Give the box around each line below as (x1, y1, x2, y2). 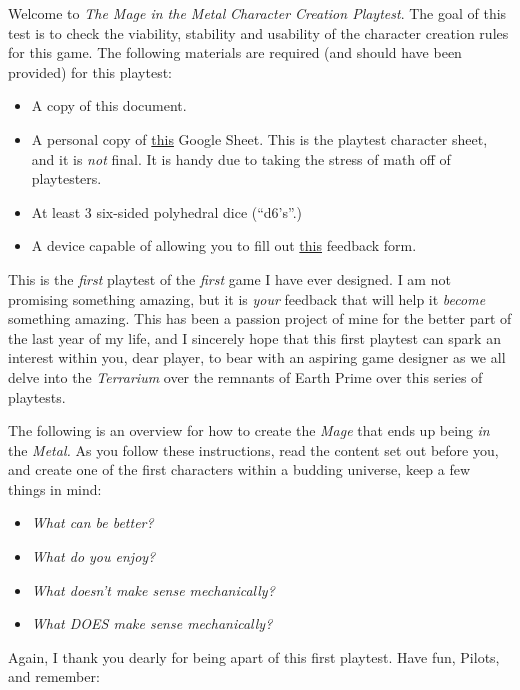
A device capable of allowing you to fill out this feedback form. (31, 235, 417, 256)
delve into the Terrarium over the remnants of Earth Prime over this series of (8, 366, 483, 387)
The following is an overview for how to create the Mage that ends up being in (8, 420, 490, 441)
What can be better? (31, 512, 154, 533)
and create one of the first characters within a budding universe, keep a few (8, 459, 471, 480)
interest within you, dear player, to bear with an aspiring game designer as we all (8, 347, 506, 368)
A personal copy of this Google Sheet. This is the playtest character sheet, (31, 128, 488, 149)
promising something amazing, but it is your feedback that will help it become (8, 288, 486, 309)
